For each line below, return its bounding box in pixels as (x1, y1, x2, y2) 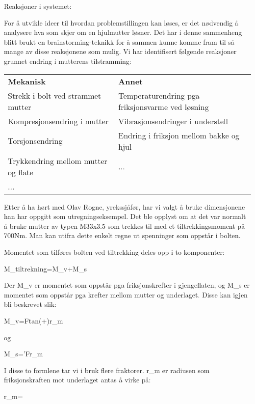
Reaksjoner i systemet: (4, 1, 72, 11)
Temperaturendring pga (118, 89, 200, 101)
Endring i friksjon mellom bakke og (118, 129, 239, 141)
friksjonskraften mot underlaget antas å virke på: (4, 375, 151, 385)
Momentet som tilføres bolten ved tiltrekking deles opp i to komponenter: (4, 246, 225, 257)
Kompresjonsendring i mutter (8, 115, 109, 127)
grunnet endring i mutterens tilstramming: (4, 55, 131, 66)
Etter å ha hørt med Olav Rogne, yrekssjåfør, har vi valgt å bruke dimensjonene (4, 201, 245, 212)
